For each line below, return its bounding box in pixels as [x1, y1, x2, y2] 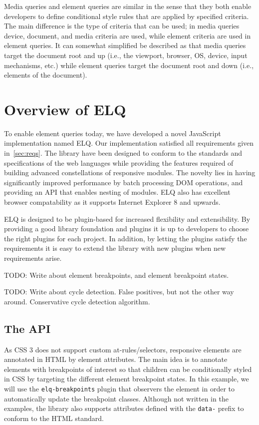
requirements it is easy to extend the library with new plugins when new [4, 243, 226, 253]
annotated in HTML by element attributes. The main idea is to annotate [4, 354, 228, 364]
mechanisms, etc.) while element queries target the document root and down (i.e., [4, 60, 254, 70]
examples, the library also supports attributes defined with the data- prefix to [4, 403, 244, 413]
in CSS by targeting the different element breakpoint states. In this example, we [4, 373, 249, 384]
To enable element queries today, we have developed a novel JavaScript [4, 128, 221, 138]
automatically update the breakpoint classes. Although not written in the [4, 393, 229, 403]
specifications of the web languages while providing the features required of [4, 157, 234, 168]
